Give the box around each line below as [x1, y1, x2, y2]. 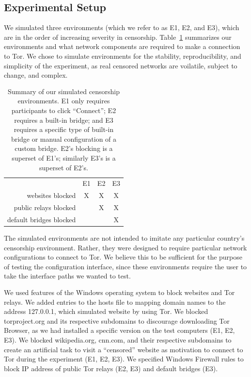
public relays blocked [14, 202, 76, 213]
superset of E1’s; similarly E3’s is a [12, 152, 116, 163]
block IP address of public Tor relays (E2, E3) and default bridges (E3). [4, 363, 218, 373]
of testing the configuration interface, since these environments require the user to [4, 261, 247, 271]
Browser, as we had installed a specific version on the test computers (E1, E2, [4, 325, 235, 335]
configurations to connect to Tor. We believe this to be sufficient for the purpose [4, 252, 243, 262]
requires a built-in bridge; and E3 [14, 115, 113, 125]
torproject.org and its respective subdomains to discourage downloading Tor [4, 315, 230, 326]
